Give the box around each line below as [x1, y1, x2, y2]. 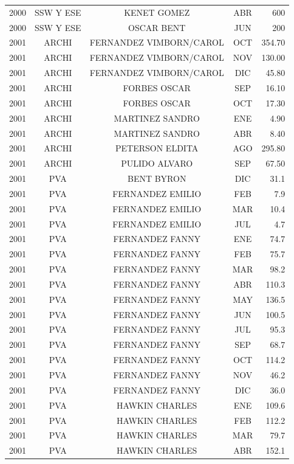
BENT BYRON [127, 172, 186, 185]
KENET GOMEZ [124, 5, 190, 18]
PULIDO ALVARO [121, 157, 193, 170]
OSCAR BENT [128, 21, 186, 33]
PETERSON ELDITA [115, 142, 199, 154]
